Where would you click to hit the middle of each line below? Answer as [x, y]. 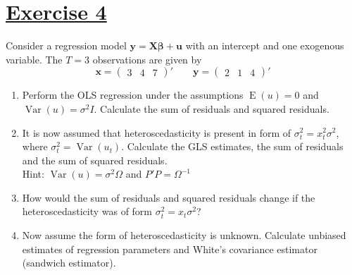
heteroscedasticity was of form [87, 211]
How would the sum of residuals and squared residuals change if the [169, 197]
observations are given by [147, 59]
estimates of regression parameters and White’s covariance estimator [170, 249]
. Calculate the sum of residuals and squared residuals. [212, 108]
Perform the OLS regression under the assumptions [133, 95]
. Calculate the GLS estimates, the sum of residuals [232, 146]
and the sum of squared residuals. [95, 160]
